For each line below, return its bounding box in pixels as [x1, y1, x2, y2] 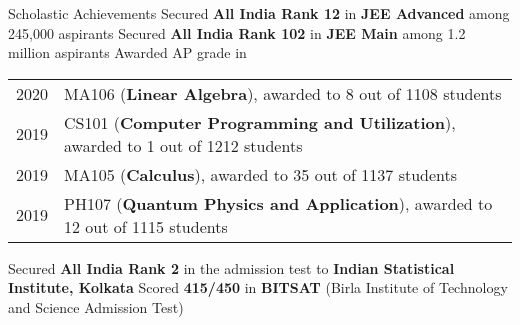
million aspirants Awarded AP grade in [8, 42, 247, 63]
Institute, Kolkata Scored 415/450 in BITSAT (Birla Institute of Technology [8, 277, 508, 298]
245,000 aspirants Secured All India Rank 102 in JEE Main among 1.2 [8, 22, 466, 43]
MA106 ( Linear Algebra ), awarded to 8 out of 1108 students [64, 81, 502, 105]
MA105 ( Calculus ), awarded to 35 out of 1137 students [64, 162, 458, 186]
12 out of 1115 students [64, 214, 228, 238]
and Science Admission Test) [8, 296, 184, 317]
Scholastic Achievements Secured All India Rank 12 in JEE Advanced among [8, 3, 510, 23]
